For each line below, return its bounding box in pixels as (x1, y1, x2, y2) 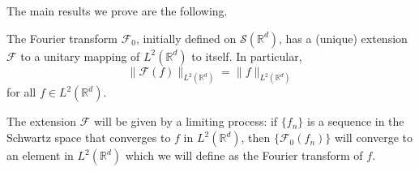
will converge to (334, 129, 413, 146)
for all (6, 84, 36, 101)
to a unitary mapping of (20, 47, 140, 64)
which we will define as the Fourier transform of (125, 147, 363, 164)
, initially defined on (135, 29, 237, 46)
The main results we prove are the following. (6, 2, 228, 19)
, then (241, 129, 271, 146)
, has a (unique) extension (279, 29, 408, 46)
